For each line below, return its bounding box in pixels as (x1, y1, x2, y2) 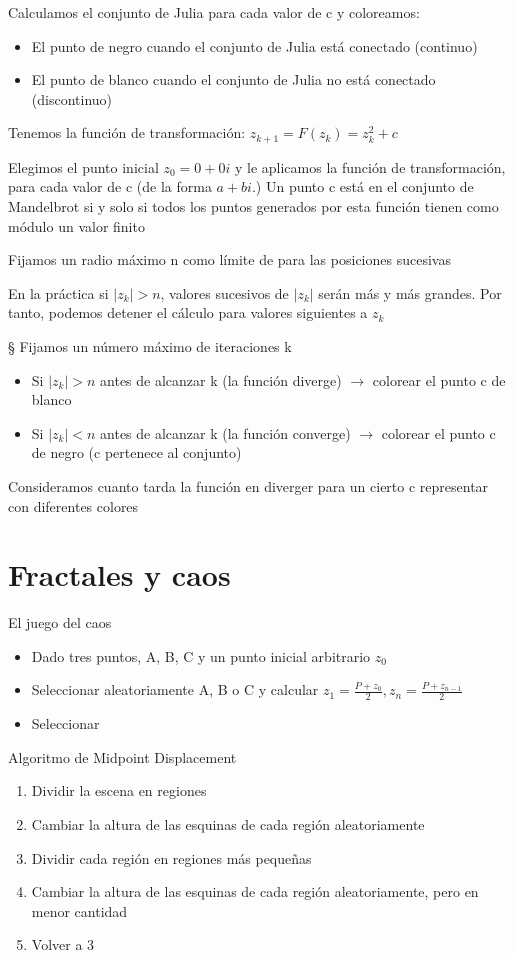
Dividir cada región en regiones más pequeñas (31, 847, 312, 868)
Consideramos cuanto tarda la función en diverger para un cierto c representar (8, 475, 489, 496)
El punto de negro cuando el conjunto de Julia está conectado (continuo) (31, 35, 478, 56)
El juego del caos (8, 612, 112, 633)
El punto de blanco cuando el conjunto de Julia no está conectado (31, 69, 436, 90)
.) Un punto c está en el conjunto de (251, 176, 474, 197)
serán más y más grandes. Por (318, 282, 502, 303)
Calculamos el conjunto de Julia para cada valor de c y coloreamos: (8, 2, 420, 22)
